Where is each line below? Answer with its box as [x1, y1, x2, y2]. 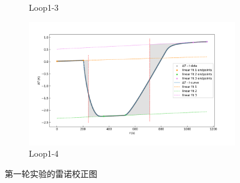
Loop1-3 [29, 1, 59, 13]
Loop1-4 [29, 147, 59, 160]
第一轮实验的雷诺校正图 [5, 167, 97, 180]
